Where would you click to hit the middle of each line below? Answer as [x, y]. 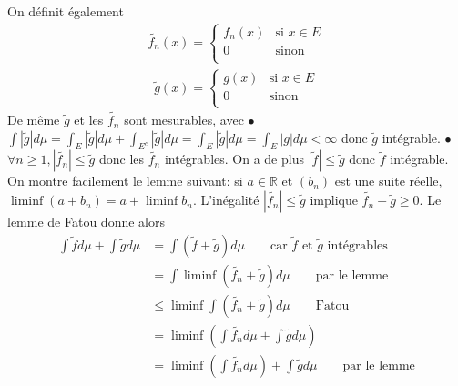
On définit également [66, 11]
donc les [122, 159]
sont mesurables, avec [184, 120]
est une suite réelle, [388, 181]
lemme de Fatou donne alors [86, 222]
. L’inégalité [226, 200]
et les [89, 120]
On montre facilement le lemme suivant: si [125, 181]
